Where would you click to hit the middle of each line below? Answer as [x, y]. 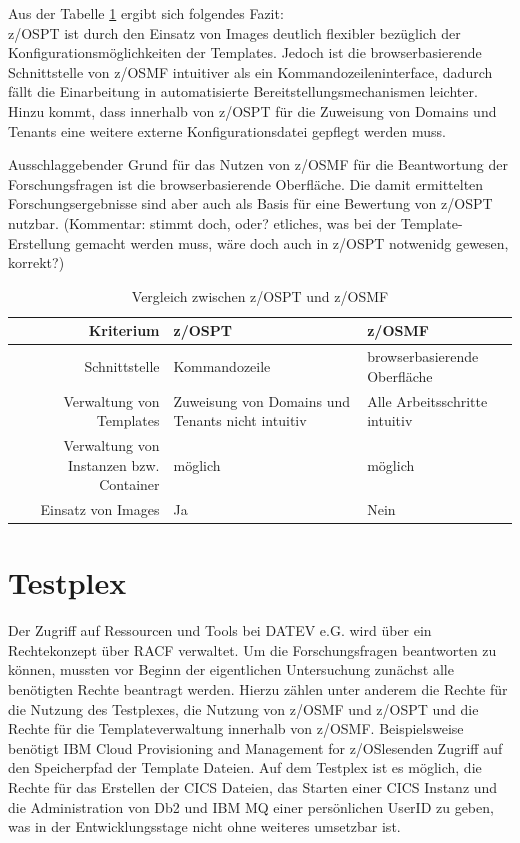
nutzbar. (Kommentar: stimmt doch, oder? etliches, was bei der [202, 222]
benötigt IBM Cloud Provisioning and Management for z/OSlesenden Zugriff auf [255, 747]
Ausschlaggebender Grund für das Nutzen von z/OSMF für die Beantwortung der [258, 164]
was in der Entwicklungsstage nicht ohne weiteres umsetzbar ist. [204, 826]
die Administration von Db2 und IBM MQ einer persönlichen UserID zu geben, [251, 806]
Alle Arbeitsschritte [427, 400]
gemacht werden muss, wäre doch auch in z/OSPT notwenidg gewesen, [292, 242]
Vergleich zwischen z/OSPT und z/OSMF [260, 295]
